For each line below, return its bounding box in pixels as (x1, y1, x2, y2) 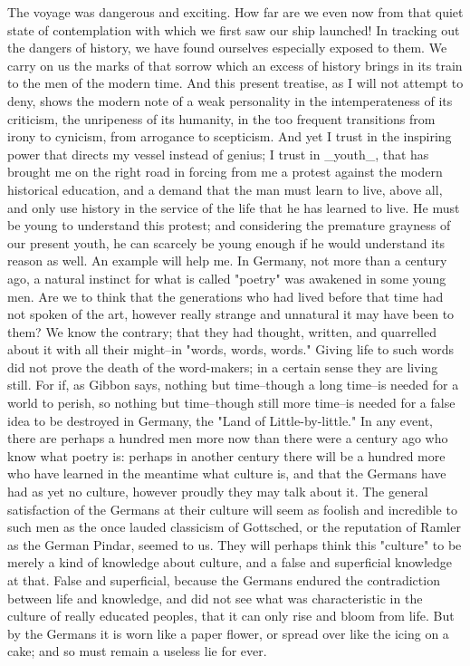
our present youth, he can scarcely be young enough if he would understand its (7, 233, 446, 252)
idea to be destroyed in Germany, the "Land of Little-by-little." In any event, (7, 410, 434, 430)
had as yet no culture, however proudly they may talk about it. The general (7, 482, 428, 501)
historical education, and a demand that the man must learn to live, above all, (7, 179, 443, 198)
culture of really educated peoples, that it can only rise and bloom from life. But (7, 606, 455, 625)
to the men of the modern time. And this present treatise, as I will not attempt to (7, 73, 464, 92)
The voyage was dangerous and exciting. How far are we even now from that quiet (7, 3, 464, 21)
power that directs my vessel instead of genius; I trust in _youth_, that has (7, 144, 429, 163)
